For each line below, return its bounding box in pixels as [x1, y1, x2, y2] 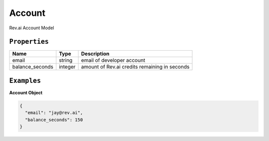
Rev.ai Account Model [9, 25, 54, 31]
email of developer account [81, 57, 145, 64]
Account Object [9, 89, 43, 95]
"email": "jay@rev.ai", [25, 110, 83, 116]
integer [59, 64, 76, 70]
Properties [9, 38, 49, 46]
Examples [9, 76, 41, 84]
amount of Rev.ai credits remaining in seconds [81, 64, 190, 70]
